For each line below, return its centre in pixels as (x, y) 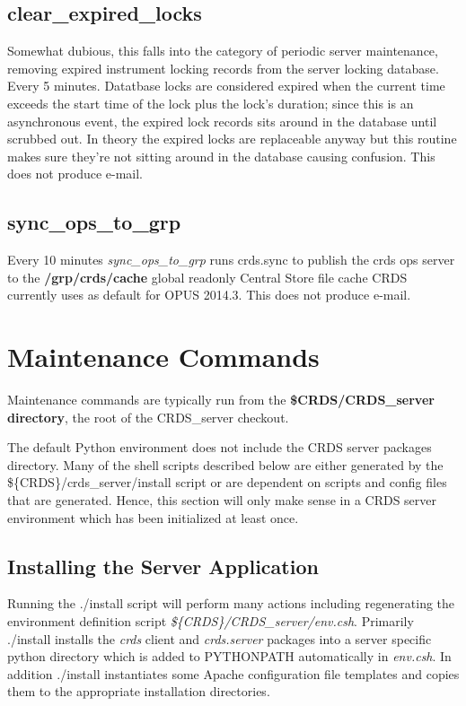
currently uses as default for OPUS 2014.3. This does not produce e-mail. (209, 295)
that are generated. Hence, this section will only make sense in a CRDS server (222, 500)
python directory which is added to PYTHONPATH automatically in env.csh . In (229, 656)
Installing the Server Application (163, 566)
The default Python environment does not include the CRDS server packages (220, 447)
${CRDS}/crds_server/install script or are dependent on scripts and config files (227, 482)
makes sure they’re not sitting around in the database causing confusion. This (221, 156)
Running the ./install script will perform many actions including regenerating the (231, 603)
